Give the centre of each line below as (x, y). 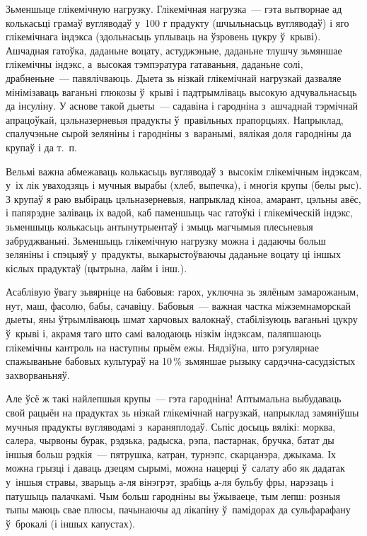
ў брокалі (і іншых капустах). (70, 523)
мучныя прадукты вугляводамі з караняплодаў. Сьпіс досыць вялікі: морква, (171, 426)
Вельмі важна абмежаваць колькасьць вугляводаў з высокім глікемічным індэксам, (184, 171)
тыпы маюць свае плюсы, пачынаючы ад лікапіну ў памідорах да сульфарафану (178, 509)
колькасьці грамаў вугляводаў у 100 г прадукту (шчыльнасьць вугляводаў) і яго (177, 22)
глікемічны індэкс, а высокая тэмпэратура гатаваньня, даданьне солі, (155, 64)
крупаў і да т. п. (41, 147)
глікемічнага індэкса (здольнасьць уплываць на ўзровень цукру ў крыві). (163, 36)
